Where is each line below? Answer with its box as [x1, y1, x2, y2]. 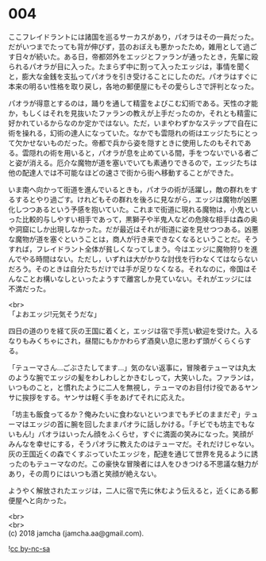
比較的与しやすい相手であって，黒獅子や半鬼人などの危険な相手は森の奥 [21, 214, 258, 224]
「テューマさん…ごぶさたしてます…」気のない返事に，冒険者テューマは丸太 [8, 363, 256, 372]
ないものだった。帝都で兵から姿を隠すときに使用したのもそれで [35, 138, 245, 148]
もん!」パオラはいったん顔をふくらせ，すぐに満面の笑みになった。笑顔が [14, 429, 254, 439]
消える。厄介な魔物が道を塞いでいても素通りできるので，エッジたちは [29, 158, 258, 167]
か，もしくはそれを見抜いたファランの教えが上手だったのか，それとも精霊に [8, 108, 258, 117]
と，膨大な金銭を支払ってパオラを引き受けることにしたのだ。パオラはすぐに [8, 71, 258, 81]
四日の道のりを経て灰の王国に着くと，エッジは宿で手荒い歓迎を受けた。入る [8, 326, 259, 336]
